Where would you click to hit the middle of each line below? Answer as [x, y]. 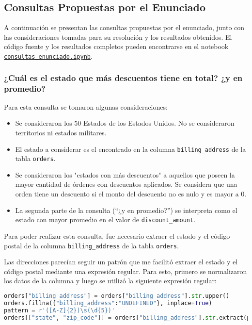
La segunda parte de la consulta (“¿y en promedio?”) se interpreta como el [126, 210]
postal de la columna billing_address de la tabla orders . [91, 245]
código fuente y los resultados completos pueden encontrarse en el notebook [116, 46]
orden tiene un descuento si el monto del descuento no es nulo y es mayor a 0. [131, 194]
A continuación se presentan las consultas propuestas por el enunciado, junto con [124, 27]
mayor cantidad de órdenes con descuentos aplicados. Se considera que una [126, 184]
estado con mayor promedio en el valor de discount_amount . [105, 219]
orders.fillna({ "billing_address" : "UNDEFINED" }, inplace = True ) [108, 303]
